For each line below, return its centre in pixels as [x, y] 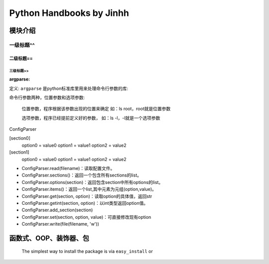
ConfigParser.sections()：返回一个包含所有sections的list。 [82, 175]
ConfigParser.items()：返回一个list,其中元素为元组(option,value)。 [89, 189]
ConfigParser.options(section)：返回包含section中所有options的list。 [92, 182]
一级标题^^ [22, 45]
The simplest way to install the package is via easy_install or [87, 251]
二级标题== [21, 58]
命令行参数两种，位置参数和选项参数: [47, 97]
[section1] [19, 152]
